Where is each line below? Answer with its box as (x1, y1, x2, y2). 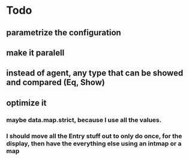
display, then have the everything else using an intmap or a (6, 139, 182, 147)
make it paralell (6, 47, 65, 57)
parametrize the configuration (6, 28, 121, 38)
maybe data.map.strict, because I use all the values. (6, 116, 162, 124)
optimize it (6, 98, 47, 108)
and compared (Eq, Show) (6, 77, 105, 87)
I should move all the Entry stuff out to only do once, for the (6, 132, 182, 140)
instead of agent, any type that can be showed (6, 68, 184, 78)
